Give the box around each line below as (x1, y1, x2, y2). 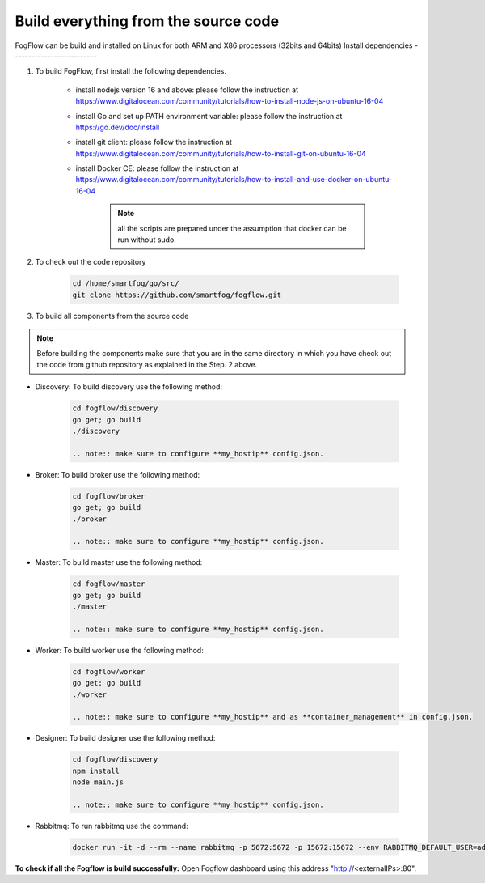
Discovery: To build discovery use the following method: (35, 382, 222, 392)
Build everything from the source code (15, 12, 279, 30)
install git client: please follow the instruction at (75, 138, 232, 147)
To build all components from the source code (35, 311, 189, 321)
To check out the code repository (35, 257, 146, 267)
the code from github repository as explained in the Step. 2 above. (36, 359, 258, 369)
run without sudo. (117, 235, 177, 244)
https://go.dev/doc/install (75, 122, 160, 132)
